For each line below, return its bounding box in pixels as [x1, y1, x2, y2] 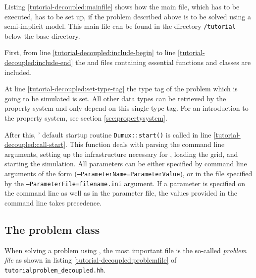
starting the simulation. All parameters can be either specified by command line [4, 158, 247, 169]
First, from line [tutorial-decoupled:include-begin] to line [4, 47, 176, 58]
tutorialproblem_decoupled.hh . [4, 264, 106, 275]
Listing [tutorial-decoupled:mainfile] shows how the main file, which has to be [4, 1, 240, 11]
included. [4, 67, 32, 77]
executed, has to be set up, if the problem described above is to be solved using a [4, 11, 251, 21]
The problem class [4, 221, 100, 237]
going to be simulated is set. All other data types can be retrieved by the [4, 93, 226, 103]
